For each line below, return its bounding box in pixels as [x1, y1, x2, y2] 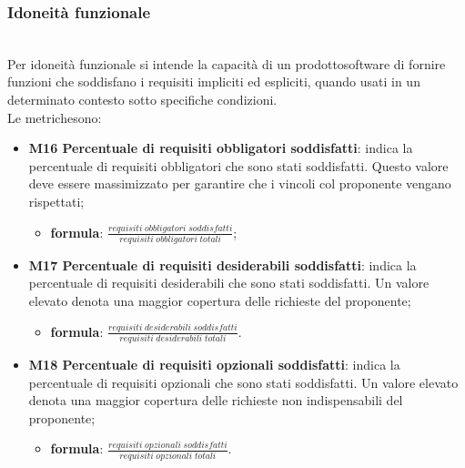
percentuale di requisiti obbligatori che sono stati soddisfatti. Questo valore [28, 156, 449, 175]
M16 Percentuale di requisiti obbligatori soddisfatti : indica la [28, 138, 413, 158]
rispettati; [28, 191, 85, 210]
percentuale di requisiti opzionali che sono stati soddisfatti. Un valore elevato [28, 372, 459, 392]
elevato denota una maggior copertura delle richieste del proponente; [28, 291, 411, 310]
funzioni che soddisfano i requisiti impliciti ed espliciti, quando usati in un [7, 72, 420, 91]
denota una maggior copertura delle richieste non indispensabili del [28, 391, 403, 410]
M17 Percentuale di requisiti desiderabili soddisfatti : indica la [28, 255, 417, 274]
